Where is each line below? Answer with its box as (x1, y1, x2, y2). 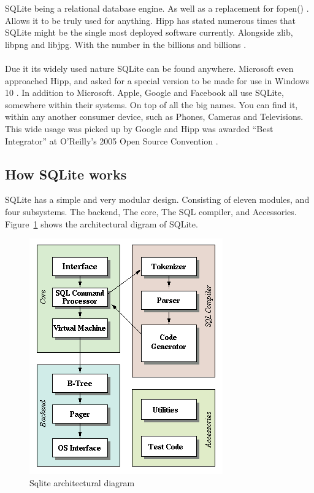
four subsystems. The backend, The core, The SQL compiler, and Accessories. (5, 205, 297, 218)
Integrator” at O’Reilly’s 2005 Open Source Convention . (5, 134, 218, 147)
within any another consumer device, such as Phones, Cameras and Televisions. (5, 110, 304, 123)
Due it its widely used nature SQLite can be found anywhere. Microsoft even (5, 61, 294, 74)
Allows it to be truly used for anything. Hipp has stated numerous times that (5, 14, 296, 26)
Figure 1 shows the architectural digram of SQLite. (5, 217, 198, 230)
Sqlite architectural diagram (29, 476, 135, 489)
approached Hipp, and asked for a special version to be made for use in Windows (5, 74, 309, 87)
